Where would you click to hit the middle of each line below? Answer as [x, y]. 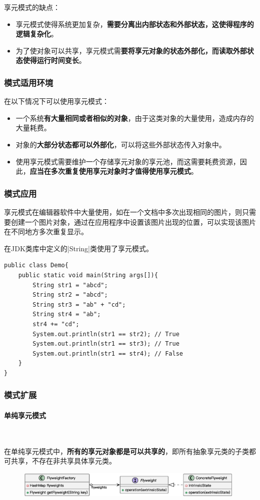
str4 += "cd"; [56, 324]
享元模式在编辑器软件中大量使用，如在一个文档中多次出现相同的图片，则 [123, 212]
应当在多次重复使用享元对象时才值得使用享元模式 [110, 171]
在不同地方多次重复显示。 [46, 232]
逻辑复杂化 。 [37, 34]
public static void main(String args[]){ [88, 275]
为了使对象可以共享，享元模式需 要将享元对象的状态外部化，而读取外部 [131, 50]
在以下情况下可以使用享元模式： [56, 101]
